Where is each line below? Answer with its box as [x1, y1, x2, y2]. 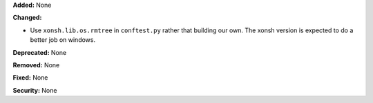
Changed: [12, 14, 42, 22]
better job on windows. [30, 36, 96, 44]
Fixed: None [12, 73, 48, 82]
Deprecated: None [12, 48, 67, 56]
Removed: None [12, 60, 60, 69]
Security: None [12, 86, 57, 94]
